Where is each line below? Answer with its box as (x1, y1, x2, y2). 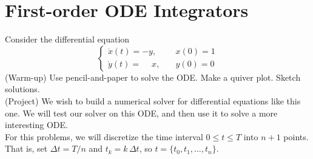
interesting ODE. (5, 118, 68, 131)
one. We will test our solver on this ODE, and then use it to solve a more (5, 106, 278, 119)
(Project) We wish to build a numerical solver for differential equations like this (5, 94, 301, 107)
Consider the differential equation (5, 33, 130, 46)
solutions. (5, 83, 40, 95)
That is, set (5, 142, 48, 155)
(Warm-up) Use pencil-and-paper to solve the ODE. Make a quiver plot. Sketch (5, 70, 301, 83)
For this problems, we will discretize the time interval (5, 130, 203, 143)
